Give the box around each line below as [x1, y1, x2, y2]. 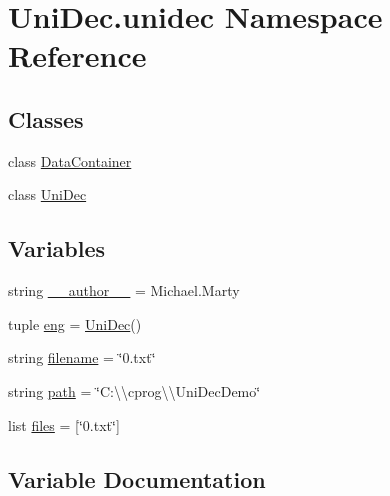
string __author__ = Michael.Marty [8, 280, 240, 301]
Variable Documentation [8, 463, 266, 494]
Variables [8, 233, 106, 264]
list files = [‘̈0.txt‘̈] [8, 414, 120, 435]
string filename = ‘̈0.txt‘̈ [8, 347, 156, 368]
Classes [8, 103, 84, 134]
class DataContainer [8, 150, 132, 171]
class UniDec [8, 184, 87, 205]
